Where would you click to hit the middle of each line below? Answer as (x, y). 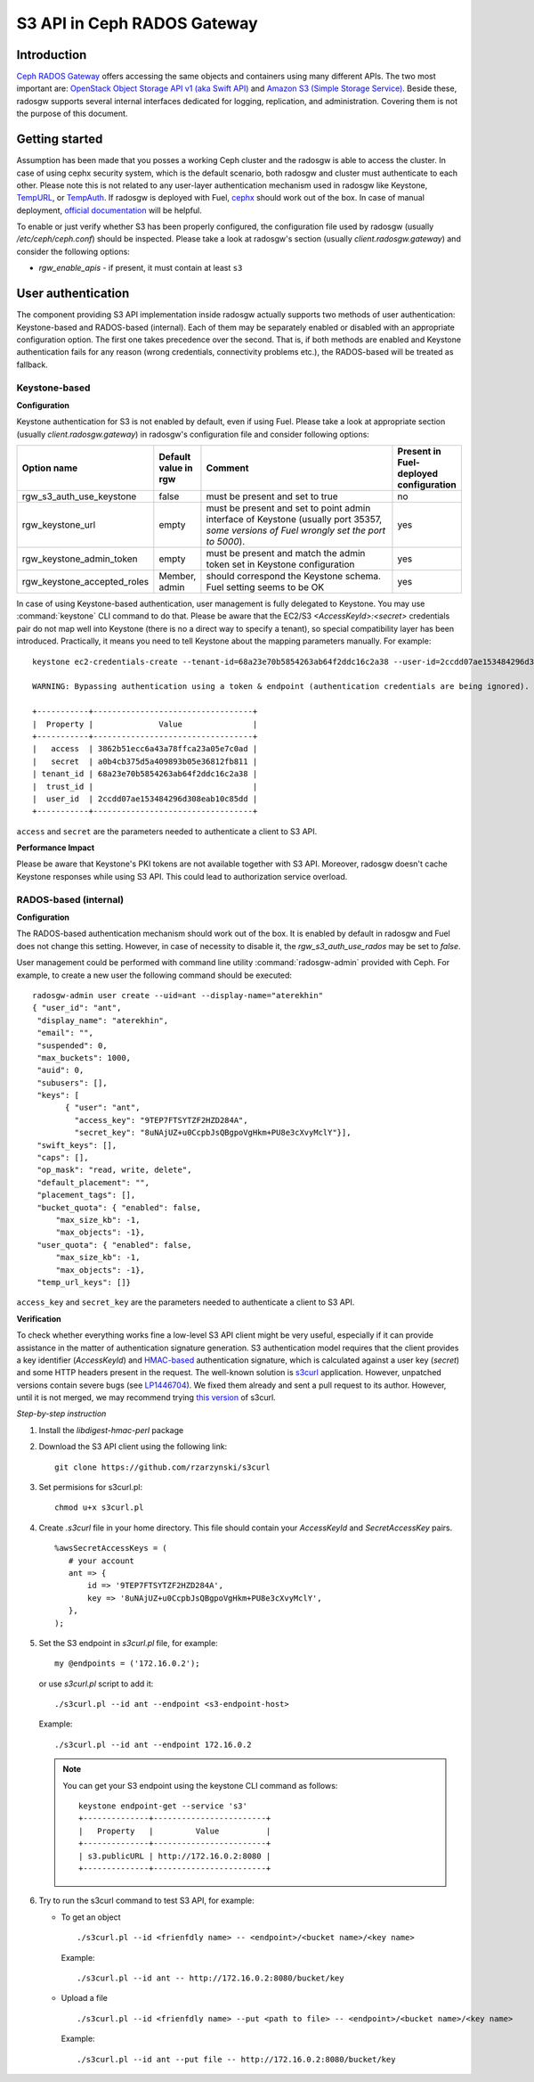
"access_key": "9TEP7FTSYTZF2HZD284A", (161, 1120)
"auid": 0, (61, 1070)
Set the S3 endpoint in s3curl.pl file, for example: (128, 1643)
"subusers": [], (72, 1082)
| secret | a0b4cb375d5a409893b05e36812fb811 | (145, 761)
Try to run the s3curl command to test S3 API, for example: (147, 1901)
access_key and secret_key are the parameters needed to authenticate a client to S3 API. (186, 1302)
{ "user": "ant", (103, 1108)
